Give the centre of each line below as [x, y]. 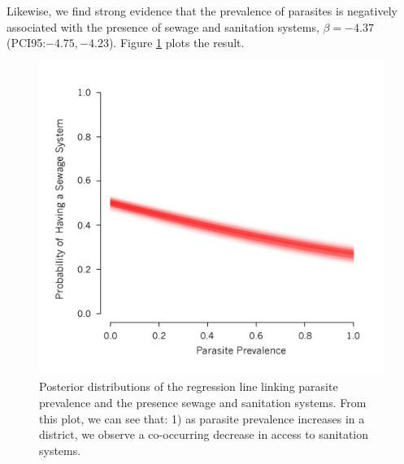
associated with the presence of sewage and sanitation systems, [163, 26]
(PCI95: [26, 43]
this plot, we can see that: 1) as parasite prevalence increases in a [202, 418]
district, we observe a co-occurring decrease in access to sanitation [204, 434]
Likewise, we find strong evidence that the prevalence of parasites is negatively [202, 11]
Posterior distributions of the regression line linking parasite [189, 386]
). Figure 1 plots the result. [176, 43]
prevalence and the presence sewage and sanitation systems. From [203, 403]
